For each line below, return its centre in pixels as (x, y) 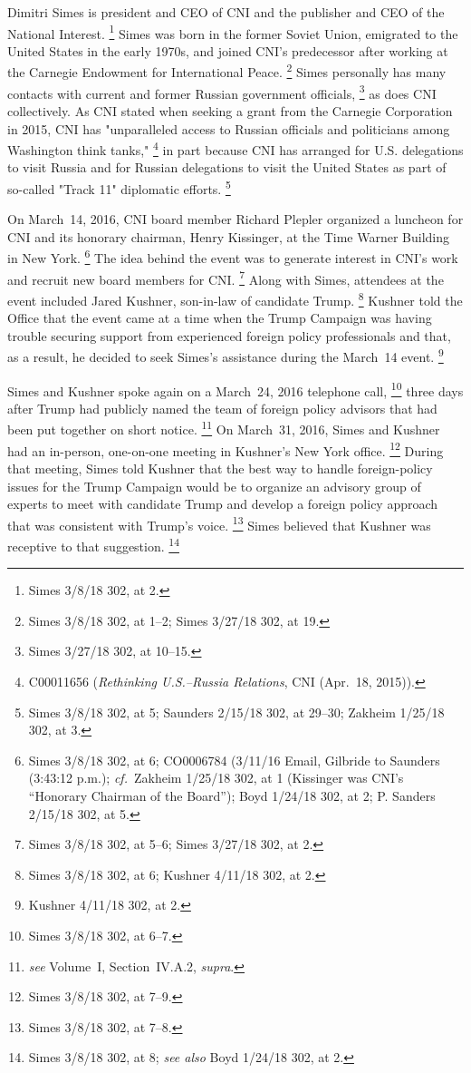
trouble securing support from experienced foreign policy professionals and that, (229, 335)
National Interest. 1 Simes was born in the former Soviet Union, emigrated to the (233, 32)
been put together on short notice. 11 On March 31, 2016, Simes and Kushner (224, 428)
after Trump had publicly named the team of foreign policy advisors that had (222, 408)
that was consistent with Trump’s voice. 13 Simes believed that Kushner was (219, 523)
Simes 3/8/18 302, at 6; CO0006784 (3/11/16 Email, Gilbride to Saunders (234, 760)
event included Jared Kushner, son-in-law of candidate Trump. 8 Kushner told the (235, 298)
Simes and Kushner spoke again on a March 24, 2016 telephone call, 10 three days (235, 389)
